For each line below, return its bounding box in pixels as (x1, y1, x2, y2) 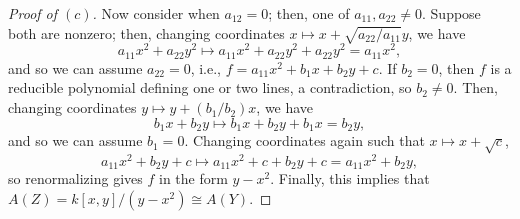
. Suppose (422, 3, 481, 23)
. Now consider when (92, 3, 220, 23)
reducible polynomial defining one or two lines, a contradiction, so (8, 77, 412, 98)
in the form (158, 168, 228, 189)
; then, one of (268, 3, 350, 23)
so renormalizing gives (8, 168, 143, 189)
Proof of (8, 3, 58, 23)
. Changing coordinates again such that (184, 130, 425, 151)
